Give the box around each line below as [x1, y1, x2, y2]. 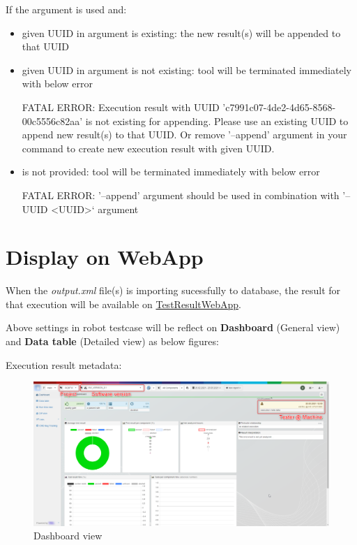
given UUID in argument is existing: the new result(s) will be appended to [22, 25, 341, 40]
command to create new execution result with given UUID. [22, 140, 275, 155]
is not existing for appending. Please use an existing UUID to [85, 113, 349, 128]
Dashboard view [33, 528, 102, 543]
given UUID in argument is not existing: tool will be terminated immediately [22, 62, 351, 77]
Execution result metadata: [6, 357, 122, 372]
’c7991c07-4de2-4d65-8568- [222, 99, 336, 114]
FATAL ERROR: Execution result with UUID [22, 99, 220, 114]
